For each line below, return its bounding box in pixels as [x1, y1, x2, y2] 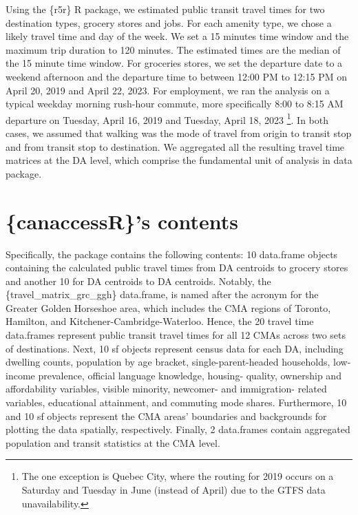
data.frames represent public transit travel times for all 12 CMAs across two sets [6, 328, 346, 342]
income [6, 368, 35, 382]
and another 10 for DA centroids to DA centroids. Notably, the [6, 273, 271, 288]
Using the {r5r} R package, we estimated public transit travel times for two [6, 2, 325, 16]
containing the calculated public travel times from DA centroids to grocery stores [6, 260, 348, 275]
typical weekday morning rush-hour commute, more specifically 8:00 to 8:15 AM [6, 96, 344, 111]
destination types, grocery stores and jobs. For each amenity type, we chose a [6, 15, 332, 30]
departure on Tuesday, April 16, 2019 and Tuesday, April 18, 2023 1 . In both [6, 110, 328, 127]
